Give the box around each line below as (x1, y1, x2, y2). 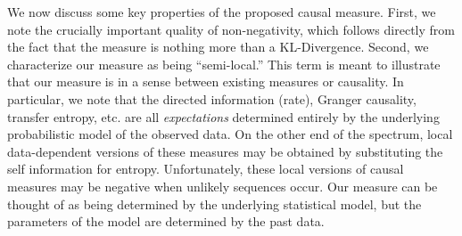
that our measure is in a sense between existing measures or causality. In (7, 72, 404, 91)
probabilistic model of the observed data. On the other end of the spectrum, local (7, 125, 453, 143)
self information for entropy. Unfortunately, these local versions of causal (7, 159, 404, 178)
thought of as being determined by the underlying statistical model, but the (7, 194, 422, 213)
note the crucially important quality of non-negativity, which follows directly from (7, 20, 455, 38)
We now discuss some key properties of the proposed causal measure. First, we (7, 3, 436, 20)
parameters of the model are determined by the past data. (7, 212, 325, 231)
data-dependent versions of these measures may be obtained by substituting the (7, 142, 443, 160)
